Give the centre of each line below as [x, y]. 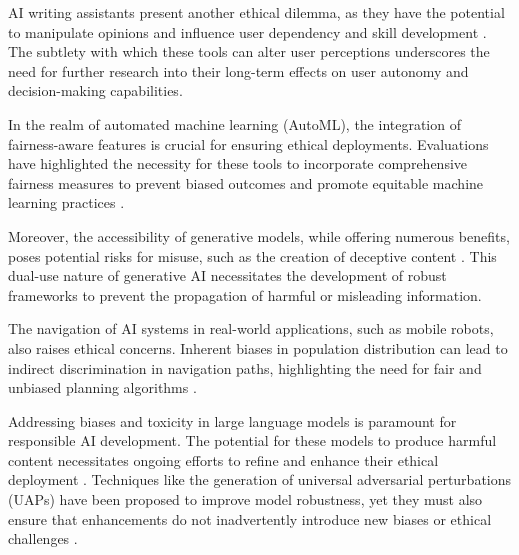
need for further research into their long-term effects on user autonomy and [238, 70]
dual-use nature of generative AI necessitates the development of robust [227, 275]
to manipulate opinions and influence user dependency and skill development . [247, 31]
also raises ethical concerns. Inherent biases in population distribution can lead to [258, 347]
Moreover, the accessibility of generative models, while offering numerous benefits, [259, 235]
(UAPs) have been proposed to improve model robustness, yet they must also [245, 499]
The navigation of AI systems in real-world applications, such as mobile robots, [251, 328]
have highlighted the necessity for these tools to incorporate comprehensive [238, 163]
